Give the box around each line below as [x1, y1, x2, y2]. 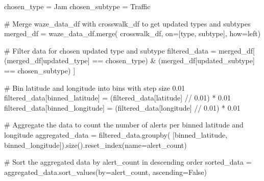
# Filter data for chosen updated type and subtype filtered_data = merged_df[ [4, 45, 255, 56]
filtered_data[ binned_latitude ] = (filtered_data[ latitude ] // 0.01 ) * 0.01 [4, 92, 231, 103]
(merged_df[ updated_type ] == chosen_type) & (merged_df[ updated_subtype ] [4, 55, 255, 66]
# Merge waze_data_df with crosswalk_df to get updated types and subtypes [4, 18, 251, 29]
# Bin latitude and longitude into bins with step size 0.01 [4, 82, 185, 93]
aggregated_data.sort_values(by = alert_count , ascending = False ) [4, 166, 207, 177]
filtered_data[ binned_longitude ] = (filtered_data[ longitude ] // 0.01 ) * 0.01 [4, 102, 241, 113]
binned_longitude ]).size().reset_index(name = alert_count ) [4, 139, 187, 150]
